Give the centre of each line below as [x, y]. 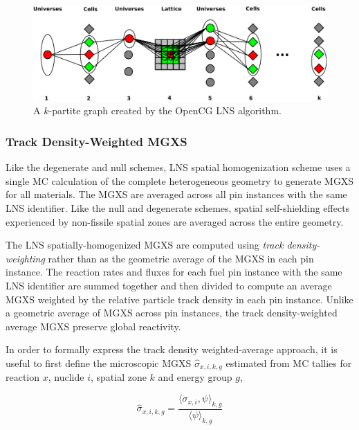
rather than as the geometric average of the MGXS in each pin [181, 258]
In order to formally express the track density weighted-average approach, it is [172, 349]
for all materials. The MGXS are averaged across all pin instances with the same [176, 194]
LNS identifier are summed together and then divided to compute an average [169, 286]
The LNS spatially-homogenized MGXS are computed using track [145, 245]
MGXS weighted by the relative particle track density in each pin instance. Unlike [179, 299]
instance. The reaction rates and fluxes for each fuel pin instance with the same [174, 272]
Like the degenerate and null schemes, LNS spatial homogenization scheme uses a [178, 167]
